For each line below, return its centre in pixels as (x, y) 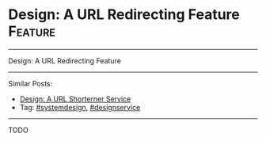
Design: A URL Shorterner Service (75, 99)
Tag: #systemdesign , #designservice (80, 107)
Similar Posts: (30, 83)
